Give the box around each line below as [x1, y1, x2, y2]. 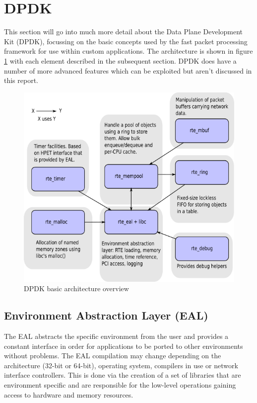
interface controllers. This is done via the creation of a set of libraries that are [4, 370, 241, 380]
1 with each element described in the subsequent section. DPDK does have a [4, 55, 237, 66]
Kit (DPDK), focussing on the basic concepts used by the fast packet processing [4, 36, 248, 46]
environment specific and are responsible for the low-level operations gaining [4, 379, 236, 390]
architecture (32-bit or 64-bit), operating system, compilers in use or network [4, 360, 238, 370]
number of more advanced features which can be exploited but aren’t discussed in [4, 65, 252, 76]
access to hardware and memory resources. [4, 389, 133, 400]
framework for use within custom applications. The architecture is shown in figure [4, 46, 253, 56]
